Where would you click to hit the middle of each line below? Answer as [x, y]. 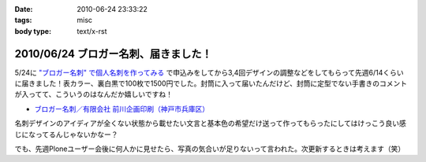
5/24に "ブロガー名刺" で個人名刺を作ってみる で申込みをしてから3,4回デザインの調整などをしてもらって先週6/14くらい [209, 72]
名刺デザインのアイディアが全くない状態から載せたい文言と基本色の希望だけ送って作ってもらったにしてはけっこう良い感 [210, 123]
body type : [33, 31]
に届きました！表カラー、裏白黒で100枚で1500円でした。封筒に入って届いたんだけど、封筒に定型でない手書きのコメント [211, 83]
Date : [24, 9]
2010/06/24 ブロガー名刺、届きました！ [113, 54]
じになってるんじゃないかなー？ [66, 134]
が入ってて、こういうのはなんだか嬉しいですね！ [94, 94]
